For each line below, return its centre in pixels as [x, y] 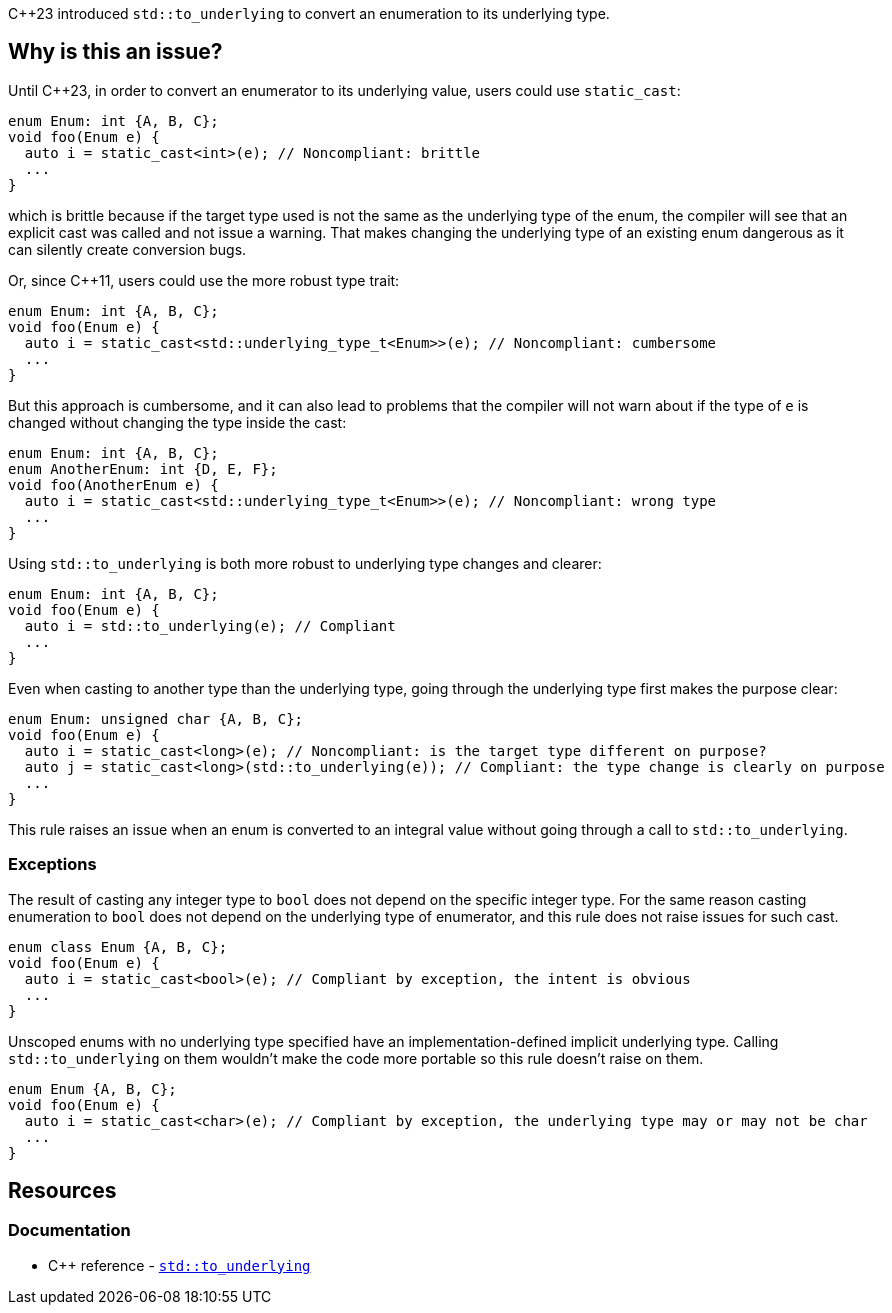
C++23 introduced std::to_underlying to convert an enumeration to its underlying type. [309, 13]
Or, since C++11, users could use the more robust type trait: [204, 280]
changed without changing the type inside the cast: [177, 422]
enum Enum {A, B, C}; [92, 1088]
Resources [62, 1191]
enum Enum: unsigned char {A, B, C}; [156, 718]
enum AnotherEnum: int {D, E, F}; [143, 468]
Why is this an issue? [115, 52]
